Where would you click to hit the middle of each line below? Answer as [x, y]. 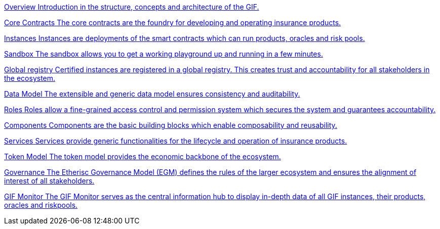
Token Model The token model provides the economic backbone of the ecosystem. [143, 156]
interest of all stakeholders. [49, 181]
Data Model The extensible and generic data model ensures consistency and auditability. [152, 94]
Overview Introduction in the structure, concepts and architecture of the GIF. [132, 7]
